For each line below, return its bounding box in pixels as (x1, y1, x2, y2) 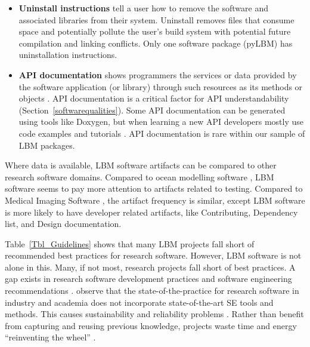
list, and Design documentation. (5, 217, 122, 230)
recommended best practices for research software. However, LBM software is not (5, 249, 302, 262)
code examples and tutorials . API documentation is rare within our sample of (18, 127, 305, 139)
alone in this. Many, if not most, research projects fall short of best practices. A (5, 260, 296, 273)
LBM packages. (18, 139, 75, 151)
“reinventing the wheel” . (5, 331, 96, 343)
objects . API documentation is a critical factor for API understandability (18, 92, 289, 105)
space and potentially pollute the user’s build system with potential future (18, 25, 291, 38)
